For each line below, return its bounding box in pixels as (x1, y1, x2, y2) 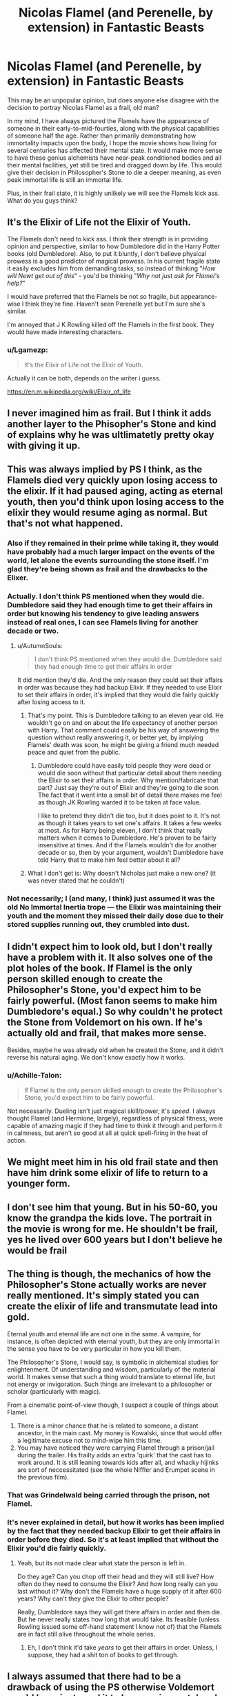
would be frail (7, 1244, 68, 1256)
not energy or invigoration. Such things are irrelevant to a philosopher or (7, 1380, 212, 1388)
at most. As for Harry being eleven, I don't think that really (37, 827, 203, 835)
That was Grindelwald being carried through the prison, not (7, 1490, 210, 1500)
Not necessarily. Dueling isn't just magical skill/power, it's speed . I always (7, 1107, 216, 1115)
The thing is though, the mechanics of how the (7, 1268, 212, 1280)
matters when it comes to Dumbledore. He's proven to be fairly (37, 833, 217, 842)
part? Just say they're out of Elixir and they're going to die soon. (37, 784, 221, 792)
